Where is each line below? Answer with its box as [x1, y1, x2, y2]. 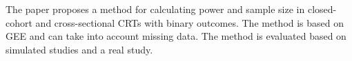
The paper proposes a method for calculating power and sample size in [6, 2, 305, 16]
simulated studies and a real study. [6, 42, 153, 56]
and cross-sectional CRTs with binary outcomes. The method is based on [35, 15, 344, 29]
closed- [307, 2, 337, 16]
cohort [6, 15, 32, 29]
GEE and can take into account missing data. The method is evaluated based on [6, 29, 346, 43]
